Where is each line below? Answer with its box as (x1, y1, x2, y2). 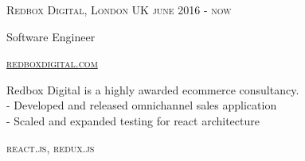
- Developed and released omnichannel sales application (6, 97, 277, 113)
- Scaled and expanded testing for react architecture (6, 112, 260, 128)
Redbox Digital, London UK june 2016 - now (6, 2, 232, 17)
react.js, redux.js (6, 139, 95, 155)
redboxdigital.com (6, 55, 98, 71)
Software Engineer (6, 28, 96, 44)
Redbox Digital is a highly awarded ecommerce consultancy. (6, 81, 299, 98)
